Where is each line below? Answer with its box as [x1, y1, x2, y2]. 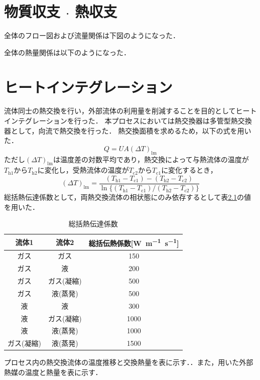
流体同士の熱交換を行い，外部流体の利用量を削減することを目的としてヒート [4, 105, 257, 116]
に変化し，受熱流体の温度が [37, 165, 129, 175]
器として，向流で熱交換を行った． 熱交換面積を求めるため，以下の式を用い [4, 125, 251, 136]
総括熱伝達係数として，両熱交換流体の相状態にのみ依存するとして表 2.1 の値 [4, 192, 251, 202]
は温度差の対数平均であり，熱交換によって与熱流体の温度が [53, 154, 249, 164]
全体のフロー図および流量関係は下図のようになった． [4, 30, 180, 41]
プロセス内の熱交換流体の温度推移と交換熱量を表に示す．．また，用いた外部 [4, 357, 253, 367]
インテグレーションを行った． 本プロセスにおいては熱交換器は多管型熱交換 [4, 115, 252, 126]
